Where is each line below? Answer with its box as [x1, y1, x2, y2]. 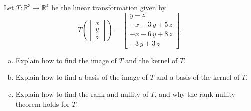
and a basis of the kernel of [156, 72, 240, 82]
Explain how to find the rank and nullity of [15, 88, 148, 99]
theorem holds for [15, 98, 70, 109]
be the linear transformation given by [51, 2, 166, 12]
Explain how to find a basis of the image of [15, 72, 148, 82]
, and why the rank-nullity [154, 88, 235, 99]
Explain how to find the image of [15, 55, 117, 65]
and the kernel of [125, 55, 178, 65]
